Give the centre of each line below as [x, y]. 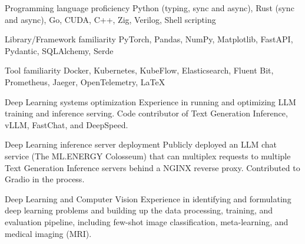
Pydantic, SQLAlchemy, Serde [59, 50]
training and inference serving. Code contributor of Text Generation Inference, [146, 113]
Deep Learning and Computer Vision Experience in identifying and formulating [148, 198]
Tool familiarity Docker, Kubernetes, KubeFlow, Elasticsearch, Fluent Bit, [139, 70]
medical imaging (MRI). [48, 233]
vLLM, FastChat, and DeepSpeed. [67, 124]
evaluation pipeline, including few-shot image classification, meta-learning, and [147, 221]
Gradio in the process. [45, 179]
